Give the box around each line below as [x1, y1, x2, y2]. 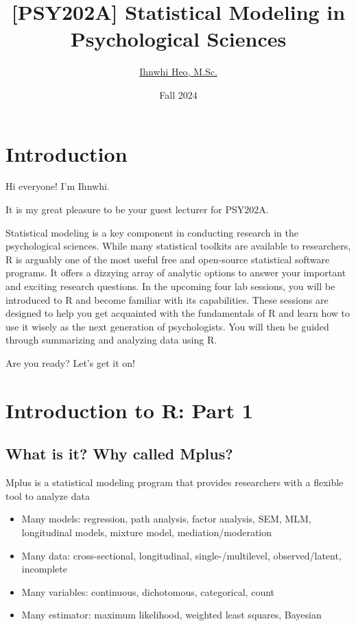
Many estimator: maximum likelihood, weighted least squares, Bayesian [21, 607, 322, 622]
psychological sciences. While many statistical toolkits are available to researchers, [5, 239, 351, 253]
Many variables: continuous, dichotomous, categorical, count [21, 584, 275, 599]
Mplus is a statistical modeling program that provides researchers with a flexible [5, 475, 344, 490]
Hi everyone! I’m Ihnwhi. [5, 179, 110, 193]
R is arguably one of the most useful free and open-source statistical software [5, 252, 330, 266]
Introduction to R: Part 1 [5, 396, 253, 424]
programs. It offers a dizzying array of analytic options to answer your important [5, 265, 346, 280]
